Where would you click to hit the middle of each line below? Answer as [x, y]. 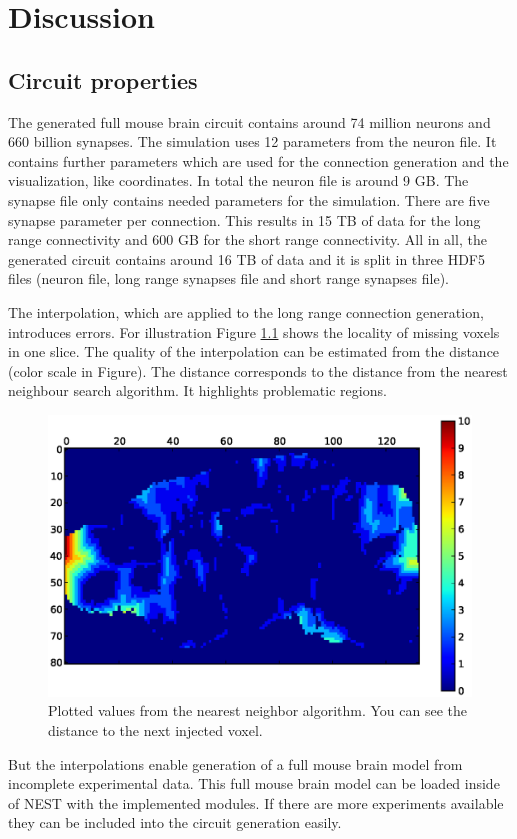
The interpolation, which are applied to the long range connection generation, [246, 311]
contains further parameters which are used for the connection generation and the [258, 160]
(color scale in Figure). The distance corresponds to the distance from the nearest [258, 370]
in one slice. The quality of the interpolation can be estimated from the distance [254, 351]
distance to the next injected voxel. [155, 730]
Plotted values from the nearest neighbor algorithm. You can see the [258, 710]
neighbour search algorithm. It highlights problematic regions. [197, 390]
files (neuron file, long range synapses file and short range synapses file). [228, 278]
